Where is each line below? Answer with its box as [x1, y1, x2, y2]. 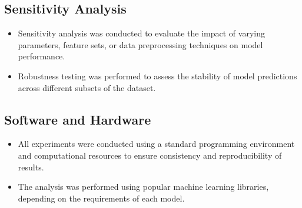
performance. [18, 50, 65, 62]
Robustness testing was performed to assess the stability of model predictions [18, 69, 297, 82]
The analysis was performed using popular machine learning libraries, [18, 180, 269, 193]
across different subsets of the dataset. [18, 81, 156, 93]
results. [18, 160, 44, 173]
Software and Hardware [4, 110, 151, 128]
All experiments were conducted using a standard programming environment [18, 137, 295, 150]
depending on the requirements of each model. [18, 192, 185, 204]
